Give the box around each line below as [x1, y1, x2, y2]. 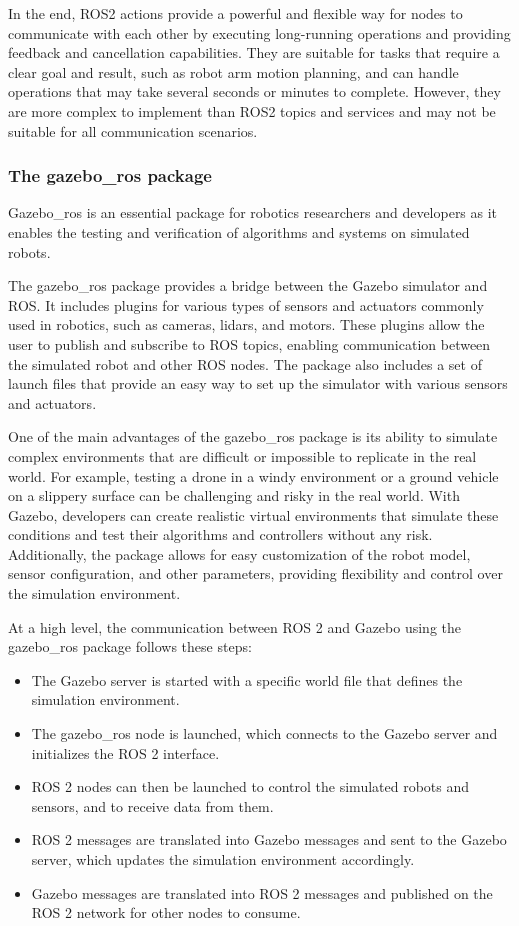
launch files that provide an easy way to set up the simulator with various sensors [8, 373, 508, 394]
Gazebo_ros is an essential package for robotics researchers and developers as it [8, 202, 498, 223]
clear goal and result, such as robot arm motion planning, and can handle [8, 61, 459, 82]
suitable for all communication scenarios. [8, 120, 258, 141]
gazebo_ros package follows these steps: [8, 636, 252, 657]
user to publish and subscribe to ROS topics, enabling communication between [8, 333, 491, 354]
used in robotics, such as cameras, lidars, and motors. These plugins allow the [8, 314, 485, 335]
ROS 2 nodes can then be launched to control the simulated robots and [31, 776, 470, 797]
